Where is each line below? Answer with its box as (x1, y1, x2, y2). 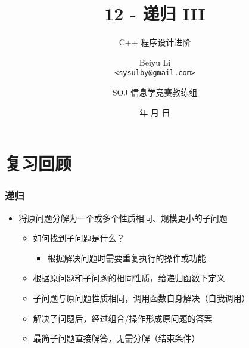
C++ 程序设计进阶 (119, 36, 191, 48)
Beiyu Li (139, 56, 171, 68)
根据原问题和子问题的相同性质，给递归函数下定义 (33, 272, 225, 284)
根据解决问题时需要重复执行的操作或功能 (47, 251, 206, 264)
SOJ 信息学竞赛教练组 (112, 85, 198, 98)
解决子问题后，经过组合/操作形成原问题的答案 (33, 312, 213, 324)
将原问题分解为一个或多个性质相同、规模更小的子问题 (18, 211, 228, 224)
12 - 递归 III (104, 1, 206, 26)
